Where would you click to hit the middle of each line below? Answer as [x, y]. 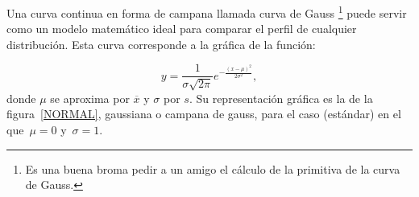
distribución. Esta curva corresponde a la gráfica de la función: [161, 44]
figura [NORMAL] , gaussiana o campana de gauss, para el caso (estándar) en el [204, 114]
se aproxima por [90, 98]
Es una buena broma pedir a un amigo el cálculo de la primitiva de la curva [213, 168]
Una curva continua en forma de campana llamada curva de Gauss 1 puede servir [207, 12]
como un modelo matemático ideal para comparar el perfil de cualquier [182, 29]
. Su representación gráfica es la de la [281, 98]
